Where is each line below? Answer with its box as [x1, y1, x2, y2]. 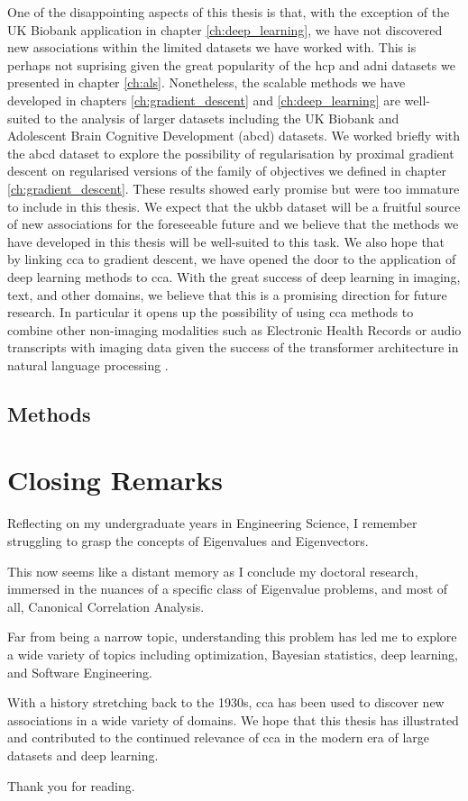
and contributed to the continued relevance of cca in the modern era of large [7, 728, 430, 747]
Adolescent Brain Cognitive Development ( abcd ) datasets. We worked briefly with [7, 126, 461, 145]
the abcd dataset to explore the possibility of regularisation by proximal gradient [7, 143, 454, 162]
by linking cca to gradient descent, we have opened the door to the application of [7, 250, 456, 269]
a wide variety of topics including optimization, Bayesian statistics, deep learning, [7, 644, 458, 663]
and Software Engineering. [7, 662, 152, 681]
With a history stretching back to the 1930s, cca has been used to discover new [7, 693, 445, 712]
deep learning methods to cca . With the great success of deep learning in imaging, [7, 267, 461, 286]
